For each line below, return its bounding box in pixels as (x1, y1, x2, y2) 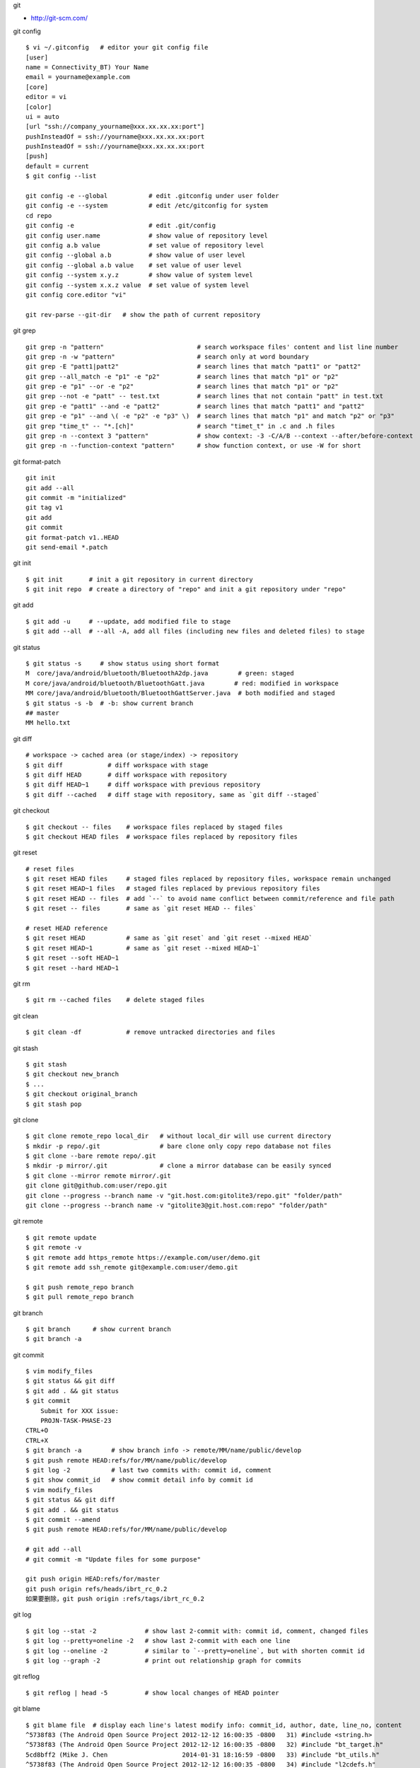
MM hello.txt (25, 719, 71, 727)
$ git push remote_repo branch (25, 1283, 134, 1291)
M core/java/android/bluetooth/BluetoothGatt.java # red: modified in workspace (25, 679, 339, 687)
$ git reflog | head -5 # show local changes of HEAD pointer (25, 1689, 279, 1697)
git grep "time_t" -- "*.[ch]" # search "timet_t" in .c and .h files (25, 421, 335, 430)
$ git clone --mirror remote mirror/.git (25, 1171, 171, 1180)
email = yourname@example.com (25, 73, 131, 81)
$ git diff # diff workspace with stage (25, 761, 209, 769)
